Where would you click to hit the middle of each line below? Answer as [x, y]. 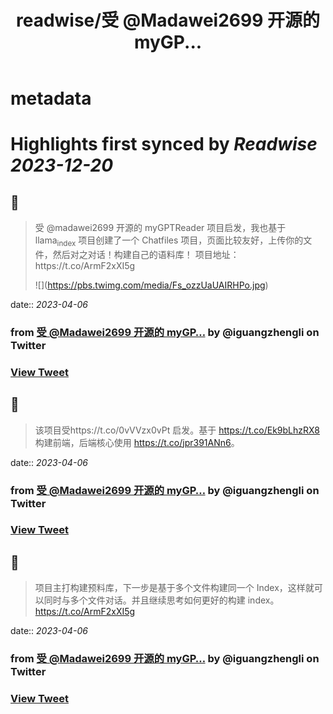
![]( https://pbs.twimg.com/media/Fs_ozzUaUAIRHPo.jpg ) [151, 285]
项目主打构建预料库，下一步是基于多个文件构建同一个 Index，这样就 [174, 588]
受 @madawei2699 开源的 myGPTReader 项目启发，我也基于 [160, 228]
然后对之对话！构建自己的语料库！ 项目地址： [146, 254]
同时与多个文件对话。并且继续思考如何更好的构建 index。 [161, 600]
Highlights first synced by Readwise [164, 144]
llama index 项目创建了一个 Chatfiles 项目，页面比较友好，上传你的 [169, 241]
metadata [51, 98]
